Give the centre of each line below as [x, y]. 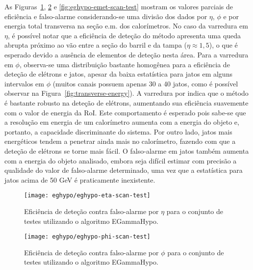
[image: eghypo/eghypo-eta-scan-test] [87, 196]
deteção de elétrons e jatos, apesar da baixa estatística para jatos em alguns [118, 74]
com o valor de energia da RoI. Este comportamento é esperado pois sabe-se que [125, 112]
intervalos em [24, 83]
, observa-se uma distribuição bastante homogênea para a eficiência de [125, 64]
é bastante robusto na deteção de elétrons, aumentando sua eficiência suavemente [126, 102]
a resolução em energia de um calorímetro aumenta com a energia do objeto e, [122, 122]
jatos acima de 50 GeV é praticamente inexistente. [80, 179]
